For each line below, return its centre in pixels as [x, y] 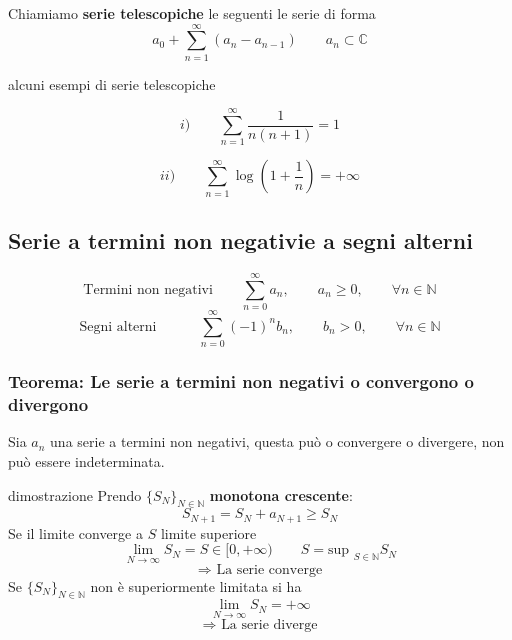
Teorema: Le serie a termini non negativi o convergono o [241, 381]
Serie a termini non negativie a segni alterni [240, 240]
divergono [48, 404]
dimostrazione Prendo [75, 494]
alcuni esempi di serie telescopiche [112, 83]
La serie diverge [269, 624]
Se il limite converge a [75, 532]
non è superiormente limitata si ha [196, 585]
